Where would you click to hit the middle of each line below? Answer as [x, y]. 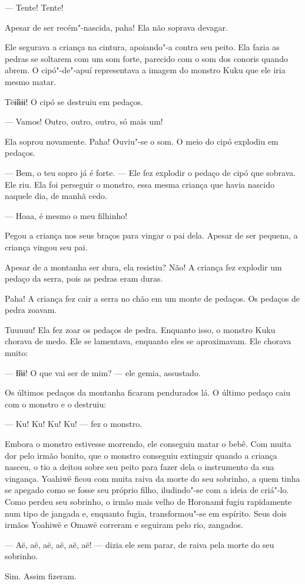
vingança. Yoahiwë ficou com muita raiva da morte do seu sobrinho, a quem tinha [152, 478]
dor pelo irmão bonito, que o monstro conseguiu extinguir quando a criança [141, 455]
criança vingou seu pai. [46, 247]
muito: [16, 353]
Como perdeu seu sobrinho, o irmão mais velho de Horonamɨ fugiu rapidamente [148, 501]
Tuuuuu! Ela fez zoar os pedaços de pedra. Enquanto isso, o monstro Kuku [140, 329]
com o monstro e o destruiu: [56, 404]
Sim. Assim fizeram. [41, 575]
